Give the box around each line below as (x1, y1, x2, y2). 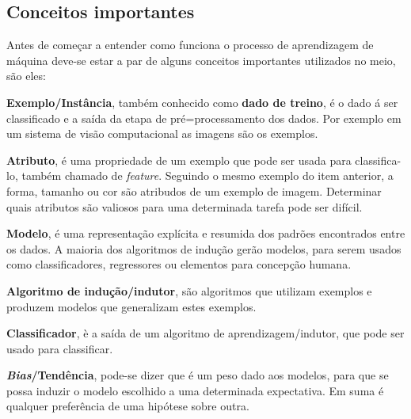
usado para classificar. (6, 340, 113, 356)
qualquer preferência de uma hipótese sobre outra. (6, 398, 249, 414)
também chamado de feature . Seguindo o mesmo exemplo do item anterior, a (21, 167, 394, 184)
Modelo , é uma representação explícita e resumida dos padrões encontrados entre (6, 225, 405, 242)
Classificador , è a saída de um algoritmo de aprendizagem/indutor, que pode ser (6, 325, 405, 341)
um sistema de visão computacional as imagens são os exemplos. (6, 125, 318, 142)
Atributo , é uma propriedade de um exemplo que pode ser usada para (6, 151, 352, 168)
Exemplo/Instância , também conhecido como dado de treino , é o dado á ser (6, 93, 398, 110)
